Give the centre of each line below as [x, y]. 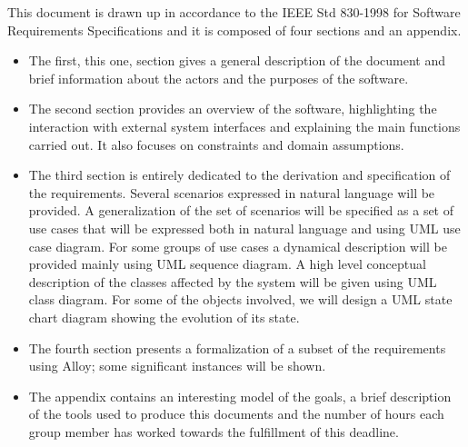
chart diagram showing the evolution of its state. [164, 317]
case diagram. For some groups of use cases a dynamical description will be [238, 246]
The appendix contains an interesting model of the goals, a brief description [240, 396]
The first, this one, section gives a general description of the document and [237, 60]
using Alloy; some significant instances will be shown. [177, 366]
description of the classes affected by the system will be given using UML [233, 281]
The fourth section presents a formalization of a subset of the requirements [237, 348]
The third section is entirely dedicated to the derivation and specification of [239, 175]
